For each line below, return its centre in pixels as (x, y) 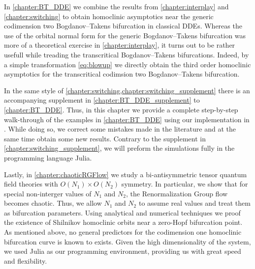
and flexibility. (26, 260)
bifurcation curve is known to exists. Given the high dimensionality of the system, (127, 241)
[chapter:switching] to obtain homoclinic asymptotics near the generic (109, 16)
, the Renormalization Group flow (177, 193)
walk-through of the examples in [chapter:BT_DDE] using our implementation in (127, 119)
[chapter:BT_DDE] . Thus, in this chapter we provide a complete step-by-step (121, 109)
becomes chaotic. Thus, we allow (53, 203)
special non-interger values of (48, 193)
